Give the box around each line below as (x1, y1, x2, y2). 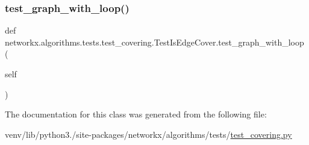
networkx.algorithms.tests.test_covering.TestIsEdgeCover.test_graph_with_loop (5, 35, 304, 48)
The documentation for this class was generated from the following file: (5, 108, 267, 120)
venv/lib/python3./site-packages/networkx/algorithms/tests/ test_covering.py (5, 128, 292, 140)
